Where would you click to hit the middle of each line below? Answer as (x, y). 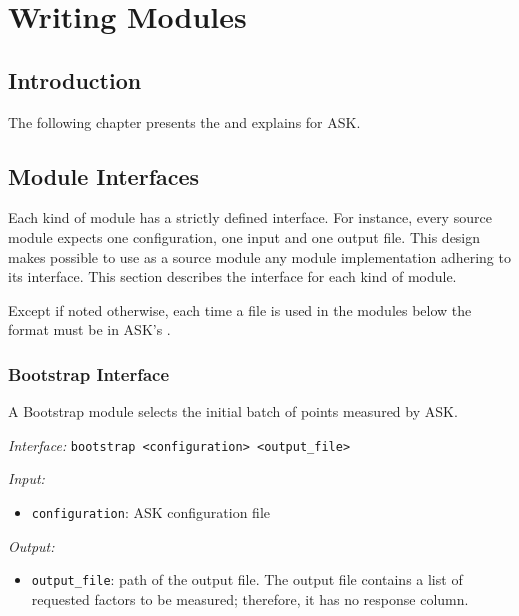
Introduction (75, 79)
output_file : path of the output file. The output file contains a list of (247, 579)
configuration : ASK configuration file (150, 512)
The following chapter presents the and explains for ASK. (184, 121)
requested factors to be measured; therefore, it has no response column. (250, 598)
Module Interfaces (104, 175)
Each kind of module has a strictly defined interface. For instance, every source (250, 217)
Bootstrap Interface (89, 373)
